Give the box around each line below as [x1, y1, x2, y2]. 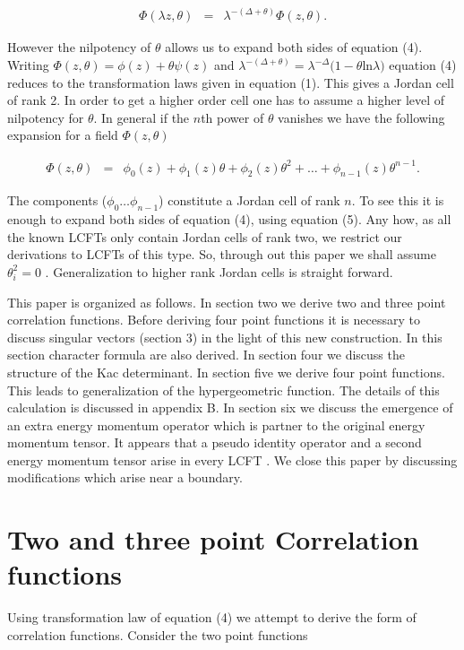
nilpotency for [7, 108, 84, 126]
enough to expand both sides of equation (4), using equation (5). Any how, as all [7, 210, 451, 229]
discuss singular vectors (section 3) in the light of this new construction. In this [7, 327, 443, 346]
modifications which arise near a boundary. [7, 468, 243, 487]
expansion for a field [7, 126, 118, 144]
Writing [7, 56, 49, 74]
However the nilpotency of [7, 38, 151, 56]
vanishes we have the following [278, 108, 445, 126]
